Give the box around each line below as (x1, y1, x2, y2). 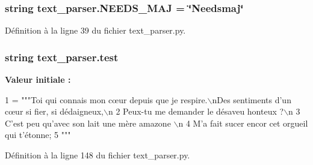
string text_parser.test (5, 49, 119, 64)
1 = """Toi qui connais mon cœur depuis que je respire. (5, 93, 208, 106)
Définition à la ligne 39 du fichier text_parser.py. (5, 24, 186, 37)
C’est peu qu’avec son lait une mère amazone (5, 116, 171, 129)
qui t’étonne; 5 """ (5, 128, 71, 141)
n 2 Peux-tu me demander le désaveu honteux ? (108, 105, 284, 118)
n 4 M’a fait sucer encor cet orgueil (178, 116, 308, 129)
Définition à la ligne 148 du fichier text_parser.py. (5, 149, 190, 161)
